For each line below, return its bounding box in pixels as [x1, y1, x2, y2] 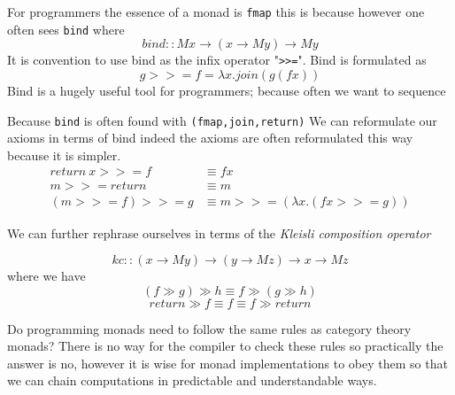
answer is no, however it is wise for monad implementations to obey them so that [7, 353, 448, 372]
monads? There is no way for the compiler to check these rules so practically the [7, 337, 443, 355]
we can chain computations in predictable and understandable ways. [7, 371, 377, 390]
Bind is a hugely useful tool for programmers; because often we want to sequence [7, 81, 446, 99]
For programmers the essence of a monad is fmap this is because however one [7, 3, 425, 20]
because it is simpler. [7, 145, 121, 164]
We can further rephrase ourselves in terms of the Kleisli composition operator [7, 223, 431, 242]
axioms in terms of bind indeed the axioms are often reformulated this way [7, 128, 413, 147]
